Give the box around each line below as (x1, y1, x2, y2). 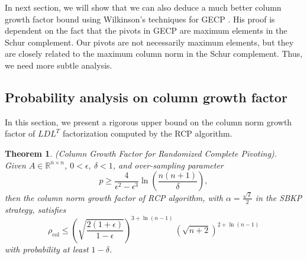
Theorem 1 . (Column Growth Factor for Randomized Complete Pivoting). (5, 147, 277, 159)
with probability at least (5, 242, 89, 255)
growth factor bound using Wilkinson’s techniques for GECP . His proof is (5, 12, 275, 25)
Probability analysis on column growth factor (5, 88, 287, 106)
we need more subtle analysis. (5, 59, 112, 71)
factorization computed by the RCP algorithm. (62, 127, 232, 140)
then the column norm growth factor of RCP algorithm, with (5, 191, 223, 203)
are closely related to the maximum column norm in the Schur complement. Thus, (5, 47, 303, 60)
